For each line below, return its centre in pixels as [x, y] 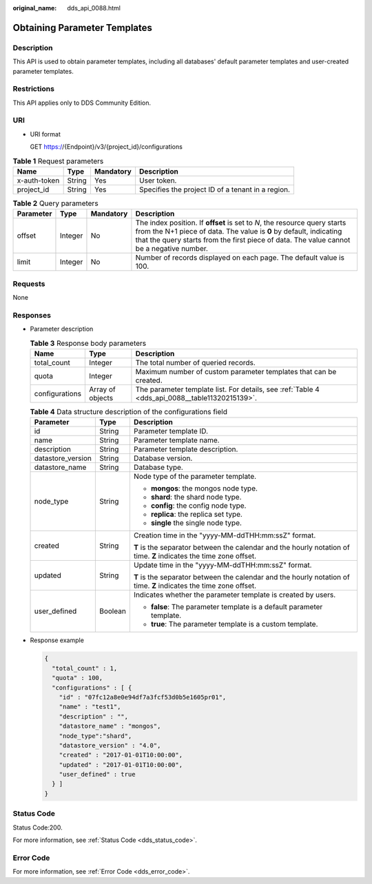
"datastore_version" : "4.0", [110, 745]
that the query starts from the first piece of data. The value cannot [243, 240]
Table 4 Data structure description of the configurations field [128, 412]
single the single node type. [196, 523]
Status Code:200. [38, 828]
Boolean [113, 611]
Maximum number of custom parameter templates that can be [236, 372]
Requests [29, 284]
